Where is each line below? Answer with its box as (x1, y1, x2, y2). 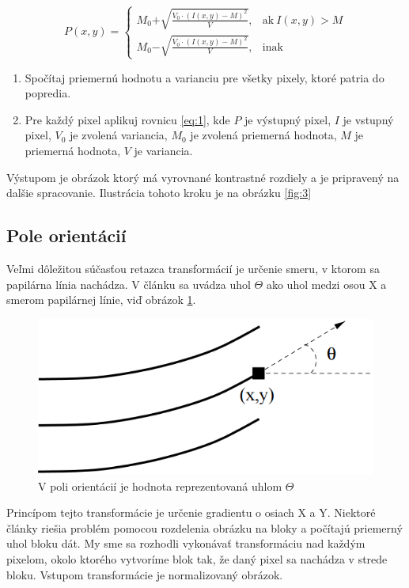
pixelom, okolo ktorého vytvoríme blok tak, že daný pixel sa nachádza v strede (6, 550, 388, 567)
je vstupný (343, 111, 394, 127)
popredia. (25, 85, 71, 101)
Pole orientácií (6, 223, 127, 248)
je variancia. (134, 142, 193, 159)
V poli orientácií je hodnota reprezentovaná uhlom (38, 477, 282, 494)
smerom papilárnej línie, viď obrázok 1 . (6, 291, 196, 308)
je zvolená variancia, (70, 127, 168, 143)
